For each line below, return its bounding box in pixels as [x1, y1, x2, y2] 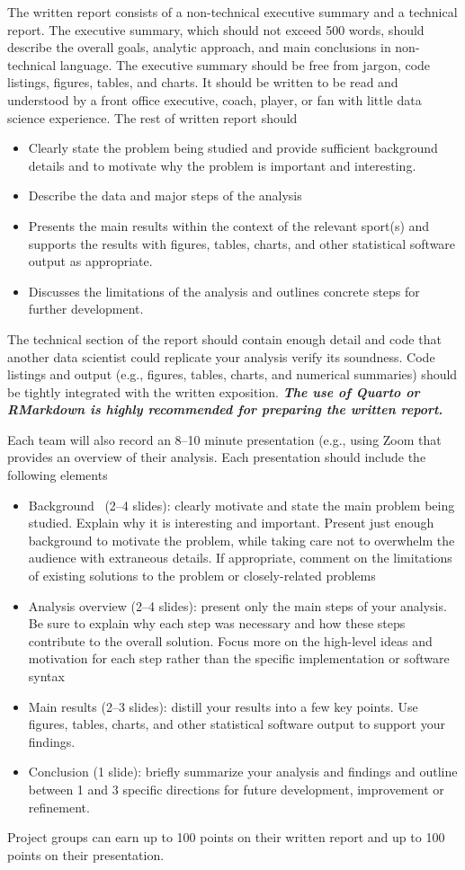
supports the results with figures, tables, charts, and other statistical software [28, 234, 456, 253]
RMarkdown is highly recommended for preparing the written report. [7, 400, 443, 419]
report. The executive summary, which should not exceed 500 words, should [7, 20, 425, 39]
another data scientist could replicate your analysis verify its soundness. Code [7, 347, 435, 366]
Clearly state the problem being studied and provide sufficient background [28, 138, 438, 157]
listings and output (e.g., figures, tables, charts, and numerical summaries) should [7, 365, 458, 384]
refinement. [28, 797, 90, 816]
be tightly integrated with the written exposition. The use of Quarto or [7, 382, 420, 401]
